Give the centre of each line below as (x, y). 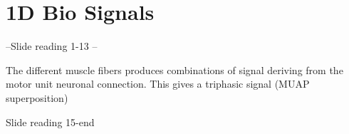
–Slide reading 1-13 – (52, 46)
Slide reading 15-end (50, 122)
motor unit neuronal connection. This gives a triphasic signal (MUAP (158, 84)
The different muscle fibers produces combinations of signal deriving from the (174, 69)
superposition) (37, 97)
